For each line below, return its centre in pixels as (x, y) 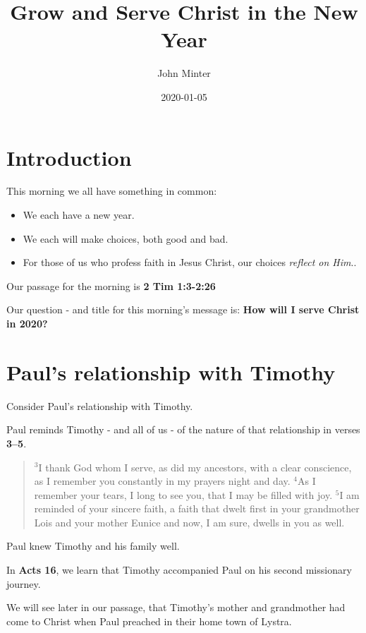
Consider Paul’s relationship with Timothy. (100, 405)
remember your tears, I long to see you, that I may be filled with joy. (183, 494)
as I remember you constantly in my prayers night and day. (162, 481)
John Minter (184, 73)
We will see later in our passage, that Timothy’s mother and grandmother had (176, 607)
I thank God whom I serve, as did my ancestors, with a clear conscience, (195, 467)
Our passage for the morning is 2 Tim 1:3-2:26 (111, 285)
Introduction (69, 157)
